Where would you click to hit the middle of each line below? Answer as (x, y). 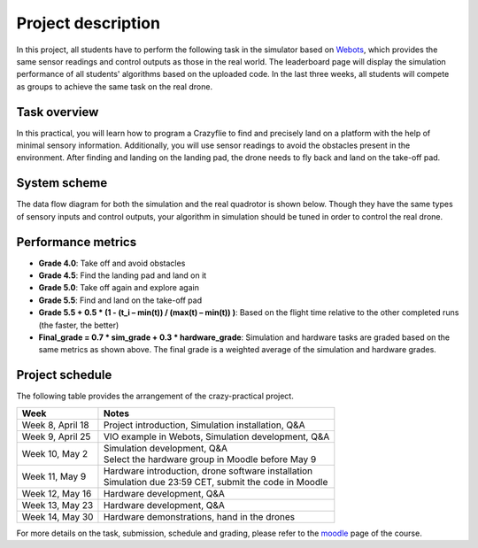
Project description (89, 23)
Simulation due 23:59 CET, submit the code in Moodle (216, 482)
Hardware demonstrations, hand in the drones (199, 516)
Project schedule (64, 375)
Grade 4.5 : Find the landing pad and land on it (123, 275)
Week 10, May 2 (55, 453)
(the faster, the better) (79, 325)
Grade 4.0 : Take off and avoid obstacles (112, 263)
